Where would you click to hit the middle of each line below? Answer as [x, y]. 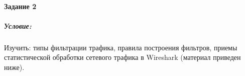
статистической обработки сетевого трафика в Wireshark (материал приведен [122, 57]
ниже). [14, 67]
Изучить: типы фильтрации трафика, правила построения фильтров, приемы [121, 47]
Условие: [18, 25]
